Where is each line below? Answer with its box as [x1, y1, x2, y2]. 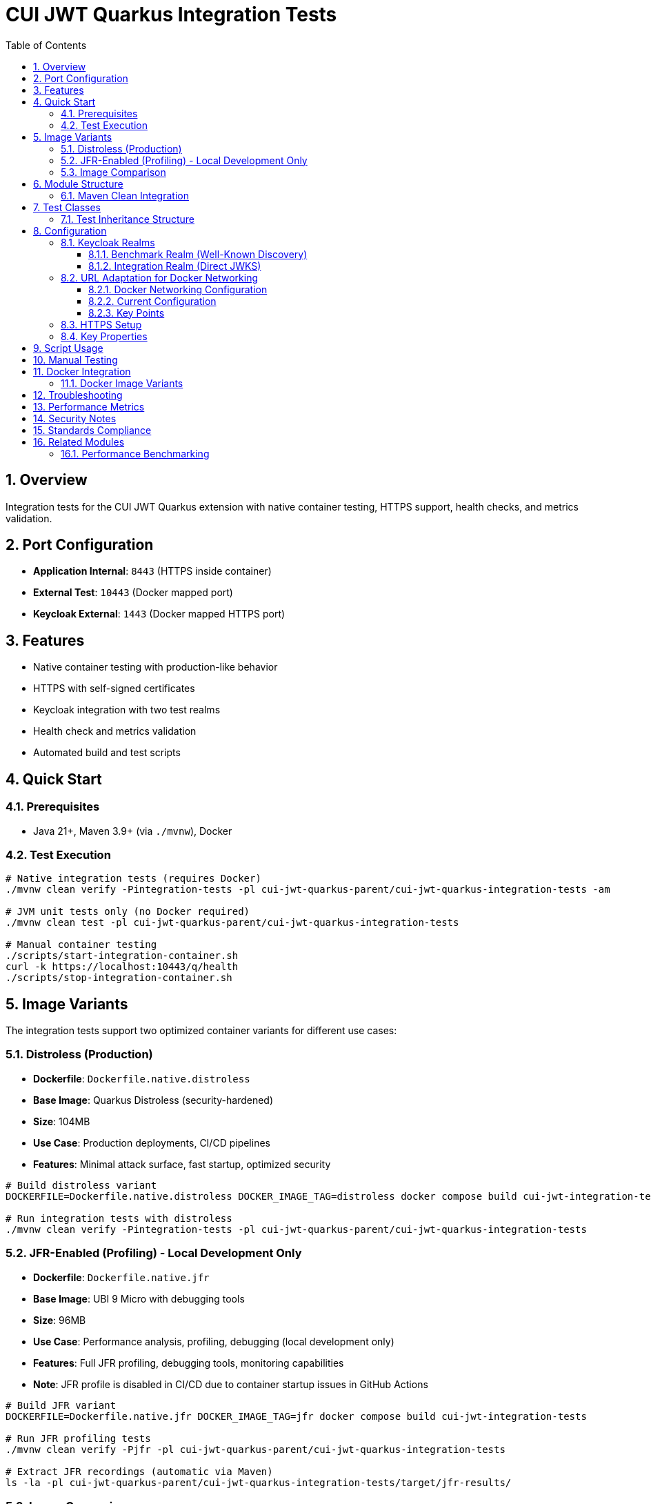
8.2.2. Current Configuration [88, 295, 217, 307]
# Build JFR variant [6, 1399, 117, 1411]
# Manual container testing [6, 939, 157, 951]
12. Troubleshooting [33, 388, 123, 401]
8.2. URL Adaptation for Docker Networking [61, 271, 259, 284]
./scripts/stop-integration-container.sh [6, 972, 232, 984]
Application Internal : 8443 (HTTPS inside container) [33, 565, 272, 577]
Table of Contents [6, 39, 87, 51]
